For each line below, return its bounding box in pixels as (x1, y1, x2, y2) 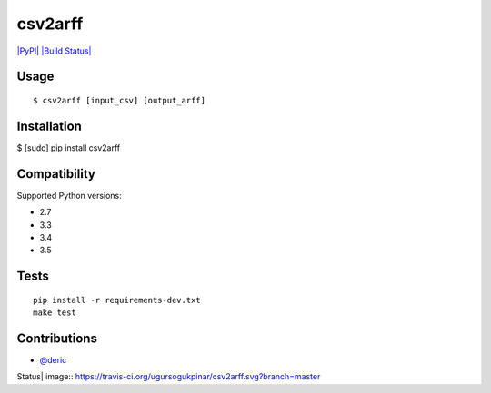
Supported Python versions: (16, 190, 122, 201)
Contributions (16, 330, 97, 346)
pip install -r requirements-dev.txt (33, 295, 202, 305)
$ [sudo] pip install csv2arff (16, 142, 121, 153)
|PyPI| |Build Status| (16, 45, 92, 56)
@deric (39, 355, 67, 366)
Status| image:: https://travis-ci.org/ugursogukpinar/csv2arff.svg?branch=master (16, 371, 321, 382)
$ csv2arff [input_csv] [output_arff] (33, 95, 206, 105)
